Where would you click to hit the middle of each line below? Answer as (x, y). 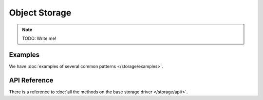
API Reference (31, 80)
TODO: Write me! (39, 38)
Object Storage (40, 13)
